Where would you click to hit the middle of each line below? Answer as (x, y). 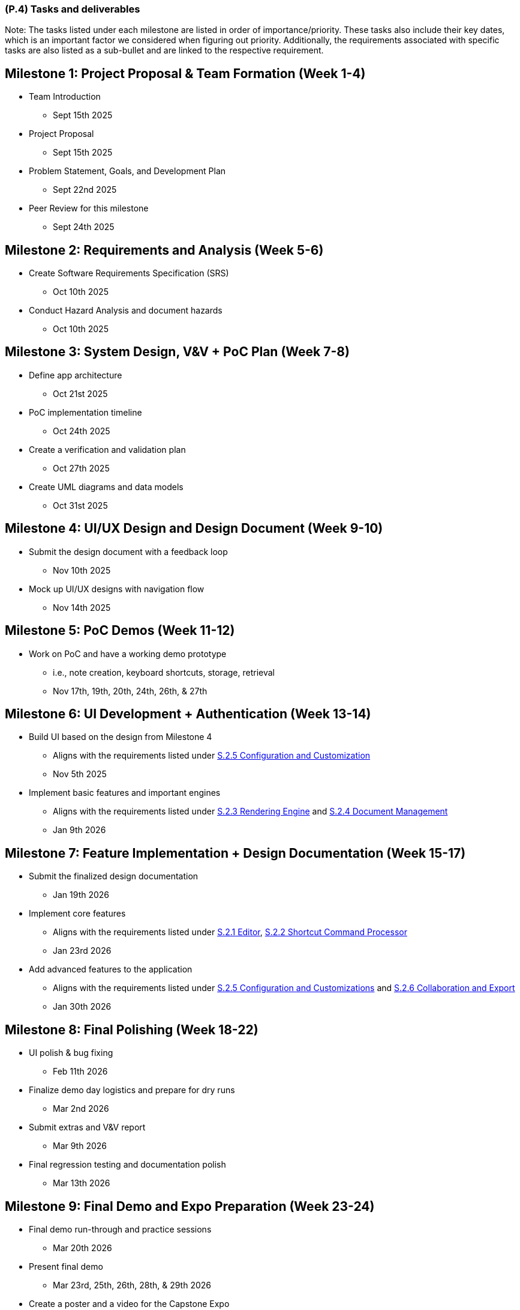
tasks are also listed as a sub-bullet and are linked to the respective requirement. (164, 50)
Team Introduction (65, 97)
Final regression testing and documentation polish (127, 1165)
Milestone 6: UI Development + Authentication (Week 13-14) (188, 714)
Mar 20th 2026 (82, 1248)
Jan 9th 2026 (79, 830)
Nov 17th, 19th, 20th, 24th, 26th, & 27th (130, 691)
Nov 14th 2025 (82, 607)
